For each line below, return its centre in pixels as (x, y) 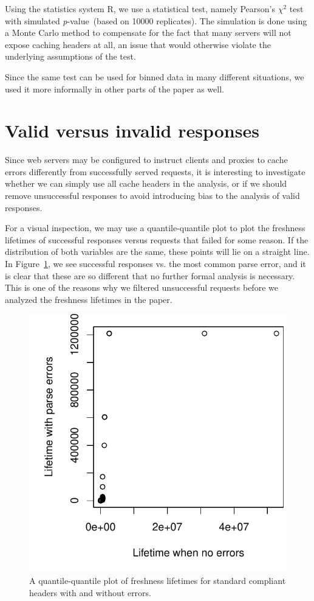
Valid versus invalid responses (132, 130)
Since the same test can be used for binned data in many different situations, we (155, 76)
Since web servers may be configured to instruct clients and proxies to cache (146, 160)
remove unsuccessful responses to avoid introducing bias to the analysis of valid (152, 196)
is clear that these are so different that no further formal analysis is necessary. (150, 275)
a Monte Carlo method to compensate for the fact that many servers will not (148, 33)
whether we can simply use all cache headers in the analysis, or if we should (146, 183)
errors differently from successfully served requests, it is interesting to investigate (155, 171)
